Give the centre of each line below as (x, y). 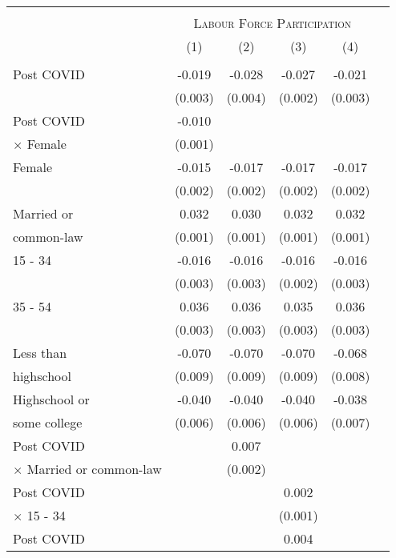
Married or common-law (94, 469)
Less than (40, 353)
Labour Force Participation (273, 23)
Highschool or (51, 399)
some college (48, 422)
